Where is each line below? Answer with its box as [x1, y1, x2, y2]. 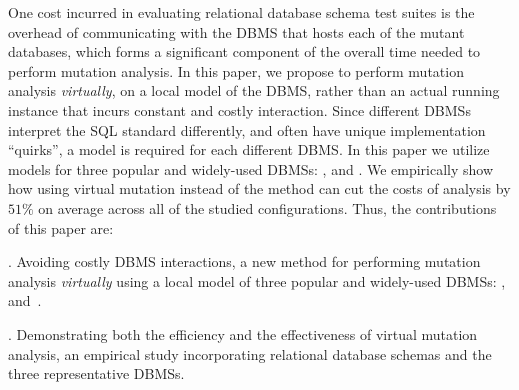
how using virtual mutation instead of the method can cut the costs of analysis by [8, 178, 511, 199]
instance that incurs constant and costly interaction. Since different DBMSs [8, 99, 471, 120]
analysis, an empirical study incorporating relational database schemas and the [8, 343, 492, 364]
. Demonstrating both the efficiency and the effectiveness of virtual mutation [8, 323, 478, 344]
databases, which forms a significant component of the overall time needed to [8, 41, 481, 62]
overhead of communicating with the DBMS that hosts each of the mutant [8, 21, 465, 42]
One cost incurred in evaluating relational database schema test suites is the [8, 2, 475, 22]
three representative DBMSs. [8, 363, 185, 384]
